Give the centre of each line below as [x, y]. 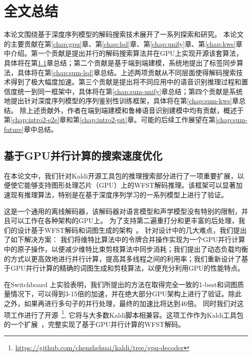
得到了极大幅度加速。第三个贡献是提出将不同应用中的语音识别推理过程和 [126, 82]
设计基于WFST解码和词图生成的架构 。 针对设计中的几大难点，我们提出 [132, 230]
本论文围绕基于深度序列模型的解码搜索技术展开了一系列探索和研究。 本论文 [124, 34]
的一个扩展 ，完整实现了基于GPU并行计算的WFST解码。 [94, 324]
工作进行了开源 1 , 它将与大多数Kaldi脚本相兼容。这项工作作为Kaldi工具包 [127, 314]
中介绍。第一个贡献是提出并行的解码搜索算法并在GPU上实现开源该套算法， [124, 53]
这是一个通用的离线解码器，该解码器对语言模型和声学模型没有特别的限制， [123, 211]
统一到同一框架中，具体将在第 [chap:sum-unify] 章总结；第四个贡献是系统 [130, 91]
